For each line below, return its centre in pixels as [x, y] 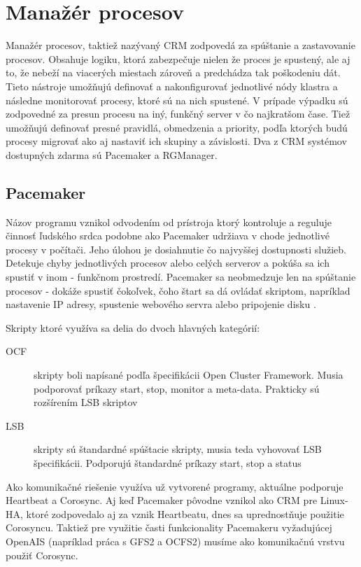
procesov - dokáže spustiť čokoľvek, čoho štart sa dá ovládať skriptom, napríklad [178, 290]
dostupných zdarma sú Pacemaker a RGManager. [112, 154]
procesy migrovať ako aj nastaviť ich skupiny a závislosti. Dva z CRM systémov [176, 141]
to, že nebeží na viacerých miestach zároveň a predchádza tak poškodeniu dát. [173, 72]
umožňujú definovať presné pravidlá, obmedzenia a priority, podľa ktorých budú [177, 127]
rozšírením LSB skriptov [86, 402]
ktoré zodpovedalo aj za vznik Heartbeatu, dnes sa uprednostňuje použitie [185, 513]
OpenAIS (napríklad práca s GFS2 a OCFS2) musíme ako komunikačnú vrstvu [175, 541]
